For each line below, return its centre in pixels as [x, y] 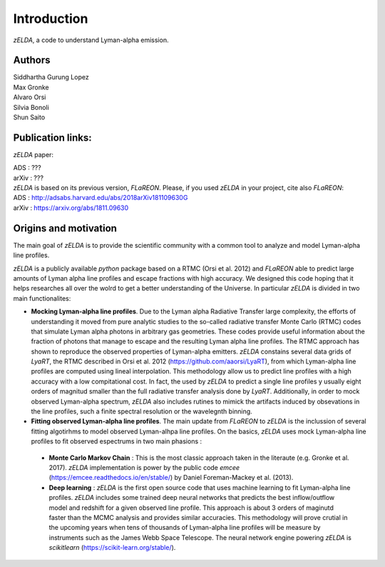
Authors [32, 60]
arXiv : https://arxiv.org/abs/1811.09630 [71, 208]
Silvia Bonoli [31, 107]
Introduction [51, 19]
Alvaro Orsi [30, 97]
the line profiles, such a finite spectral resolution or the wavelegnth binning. [142, 411]
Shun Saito [29, 117]
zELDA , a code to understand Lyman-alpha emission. [91, 40]
